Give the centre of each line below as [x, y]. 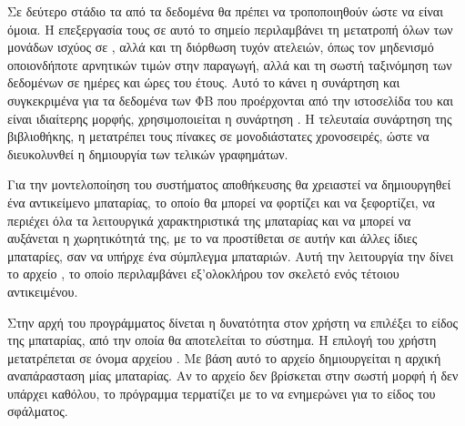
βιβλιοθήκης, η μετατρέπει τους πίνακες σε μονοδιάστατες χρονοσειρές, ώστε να [218, 136]
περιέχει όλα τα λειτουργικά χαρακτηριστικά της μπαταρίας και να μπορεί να [209, 220]
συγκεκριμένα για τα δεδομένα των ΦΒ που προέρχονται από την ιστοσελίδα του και [230, 100]
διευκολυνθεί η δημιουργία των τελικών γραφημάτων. [148, 153]
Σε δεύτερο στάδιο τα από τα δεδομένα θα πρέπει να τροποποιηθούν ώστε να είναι [225, 11]
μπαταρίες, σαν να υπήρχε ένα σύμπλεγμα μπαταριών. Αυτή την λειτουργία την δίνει [231, 255]
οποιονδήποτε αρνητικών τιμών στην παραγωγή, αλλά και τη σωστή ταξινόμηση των [230, 64]
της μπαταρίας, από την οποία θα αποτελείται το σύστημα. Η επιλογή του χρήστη [222, 340]
